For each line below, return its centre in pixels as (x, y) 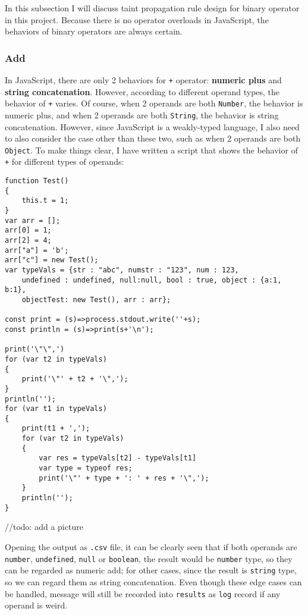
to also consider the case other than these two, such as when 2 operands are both (153, 138)
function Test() (37, 181)
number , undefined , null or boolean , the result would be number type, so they (149, 558)
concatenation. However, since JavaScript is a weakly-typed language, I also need (152, 126)
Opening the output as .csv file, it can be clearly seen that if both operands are (151, 546)
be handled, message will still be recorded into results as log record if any (143, 593)
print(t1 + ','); (56, 429)
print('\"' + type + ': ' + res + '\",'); (124, 478)
